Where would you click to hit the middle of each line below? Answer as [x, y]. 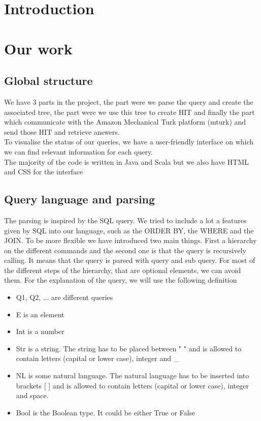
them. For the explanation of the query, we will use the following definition [121, 280]
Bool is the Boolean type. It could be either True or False [106, 412]
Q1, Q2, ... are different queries [64, 297]
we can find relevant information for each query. [79, 151]
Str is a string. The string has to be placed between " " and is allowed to [129, 348]
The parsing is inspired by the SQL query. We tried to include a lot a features [125, 220]
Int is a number [40, 331]
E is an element [40, 314]
